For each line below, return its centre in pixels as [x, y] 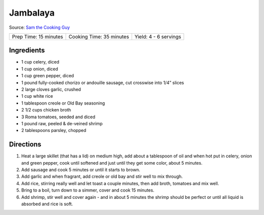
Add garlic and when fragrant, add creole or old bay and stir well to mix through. [102, 176]
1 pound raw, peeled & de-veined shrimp [62, 123]
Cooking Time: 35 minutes [99, 37]
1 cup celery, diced [40, 62]
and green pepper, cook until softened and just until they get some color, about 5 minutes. [112, 163]
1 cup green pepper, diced [48, 76]
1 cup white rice [37, 96]
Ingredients [27, 51]
